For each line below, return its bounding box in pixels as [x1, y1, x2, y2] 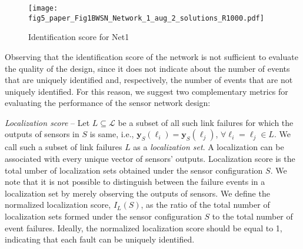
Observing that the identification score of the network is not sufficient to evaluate [5, 50, 298, 62]
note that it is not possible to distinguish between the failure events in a [5, 175, 265, 188]
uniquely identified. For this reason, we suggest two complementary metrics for [5, 85, 288, 97]
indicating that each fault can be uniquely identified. [5, 233, 195, 245]
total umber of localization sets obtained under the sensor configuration [5, 164, 263, 176]
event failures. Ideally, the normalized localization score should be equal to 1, [5, 221, 282, 234]
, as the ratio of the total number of [141, 198, 270, 211]
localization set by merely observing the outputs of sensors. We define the [5, 187, 270, 199]
